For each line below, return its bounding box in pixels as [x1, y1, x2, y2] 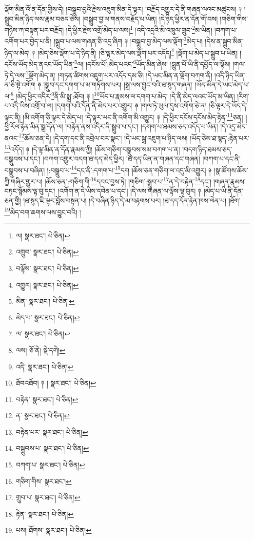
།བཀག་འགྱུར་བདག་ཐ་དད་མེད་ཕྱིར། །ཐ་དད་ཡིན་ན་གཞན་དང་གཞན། [42, 154, 200, 164]
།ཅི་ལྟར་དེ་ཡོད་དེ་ [209, 100, 248, 111]
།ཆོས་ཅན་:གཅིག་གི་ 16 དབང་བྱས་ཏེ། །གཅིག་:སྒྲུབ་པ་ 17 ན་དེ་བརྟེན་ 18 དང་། [44, 175, 212, 186]
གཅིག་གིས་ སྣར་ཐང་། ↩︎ [16, 476, 72, 486]
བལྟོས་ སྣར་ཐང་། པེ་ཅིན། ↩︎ [16, 263, 79, 273]
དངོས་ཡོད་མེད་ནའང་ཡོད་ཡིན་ [4, 58, 75, 69]
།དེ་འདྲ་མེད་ [220, 121, 247, 132]
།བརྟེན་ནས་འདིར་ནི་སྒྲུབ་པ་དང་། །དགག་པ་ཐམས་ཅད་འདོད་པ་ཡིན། [65, 121, 218, 132]
